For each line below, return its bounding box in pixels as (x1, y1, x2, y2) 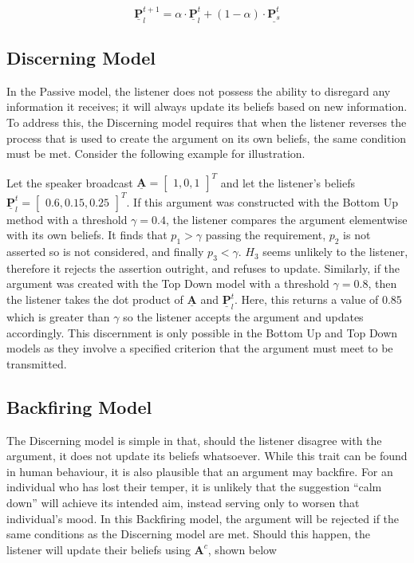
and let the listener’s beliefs (220, 174, 355, 191)
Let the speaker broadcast (6, 174, 133, 191)
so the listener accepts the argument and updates (123, 309, 364, 325)
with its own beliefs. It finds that (6, 226, 168, 243)
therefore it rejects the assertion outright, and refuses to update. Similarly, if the (6, 259, 400, 276)
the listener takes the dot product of (6, 291, 183, 308)
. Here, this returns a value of (234, 291, 379, 308)
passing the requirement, (205, 226, 326, 243)
